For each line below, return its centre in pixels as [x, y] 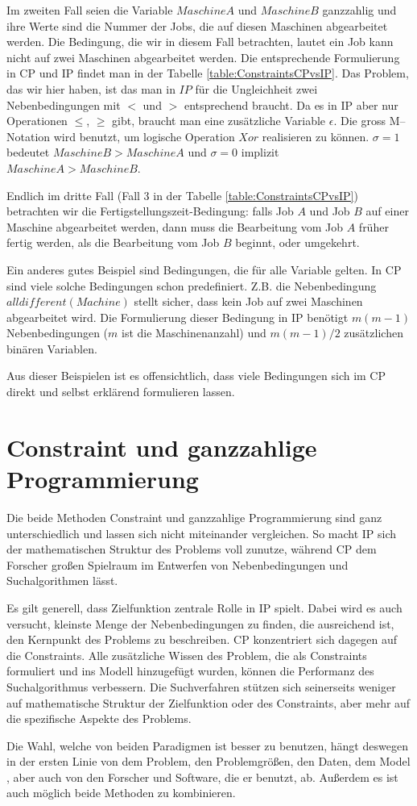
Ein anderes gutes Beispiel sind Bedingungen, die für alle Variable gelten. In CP [204, 269]
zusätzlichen [374, 333]
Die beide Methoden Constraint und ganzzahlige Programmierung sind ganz [194, 517]
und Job [330, 211]
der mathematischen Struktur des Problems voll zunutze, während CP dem [192, 549]
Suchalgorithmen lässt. [62, 580]
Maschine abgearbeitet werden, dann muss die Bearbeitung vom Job [175, 226]
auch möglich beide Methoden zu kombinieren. [121, 793]
